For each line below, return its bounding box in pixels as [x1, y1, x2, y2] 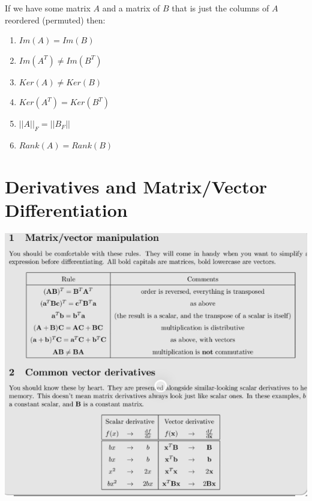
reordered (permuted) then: [5, 13, 106, 26]
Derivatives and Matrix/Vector [5, 174, 268, 198]
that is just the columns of [172, 2, 269, 14]
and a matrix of [102, 2, 160, 14]
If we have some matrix [5, 2, 91, 14]
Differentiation [5, 198, 128, 222]
